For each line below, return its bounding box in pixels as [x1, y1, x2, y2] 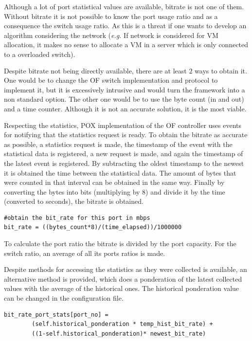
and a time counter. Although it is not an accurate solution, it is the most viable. [4, 103, 247, 113]
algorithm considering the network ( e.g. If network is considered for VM [4, 30, 218, 40]
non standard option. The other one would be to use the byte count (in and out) [4, 94, 244, 104]
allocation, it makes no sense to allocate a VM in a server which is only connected [4, 39, 249, 50]
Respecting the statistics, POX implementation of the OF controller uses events [4, 120, 242, 130]
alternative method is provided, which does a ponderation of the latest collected [4, 273, 242, 284]
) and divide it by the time [145, 186, 225, 197]
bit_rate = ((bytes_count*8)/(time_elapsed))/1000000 [4, 224, 182, 231]
